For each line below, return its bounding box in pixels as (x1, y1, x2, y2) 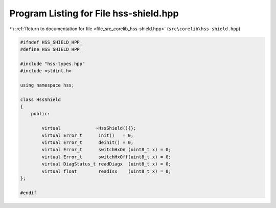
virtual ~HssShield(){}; (41, 126, 136, 131)
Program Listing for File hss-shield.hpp (9, 8, 179, 19)
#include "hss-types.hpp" (20, 60, 85, 67)
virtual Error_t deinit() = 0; (41, 140, 134, 145)
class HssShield (20, 96, 61, 102)
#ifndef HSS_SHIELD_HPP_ (20, 39, 83, 45)
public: (31, 111, 51, 117)
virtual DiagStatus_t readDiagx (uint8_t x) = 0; (41, 161, 171, 167)
